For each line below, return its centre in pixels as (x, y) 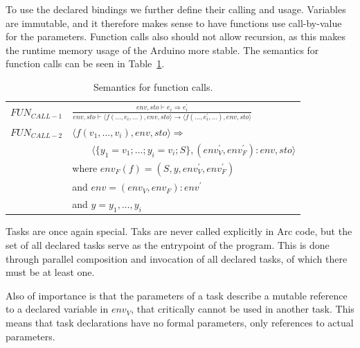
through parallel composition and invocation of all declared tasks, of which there (177, 258)
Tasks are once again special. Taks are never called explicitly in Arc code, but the (179, 231)
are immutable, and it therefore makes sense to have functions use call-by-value (174, 23)
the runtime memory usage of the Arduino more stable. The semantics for (162, 50)
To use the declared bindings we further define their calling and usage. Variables (176, 9)
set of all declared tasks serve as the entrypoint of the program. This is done (168, 244)
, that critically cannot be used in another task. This (243, 309)
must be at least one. (50, 272)
